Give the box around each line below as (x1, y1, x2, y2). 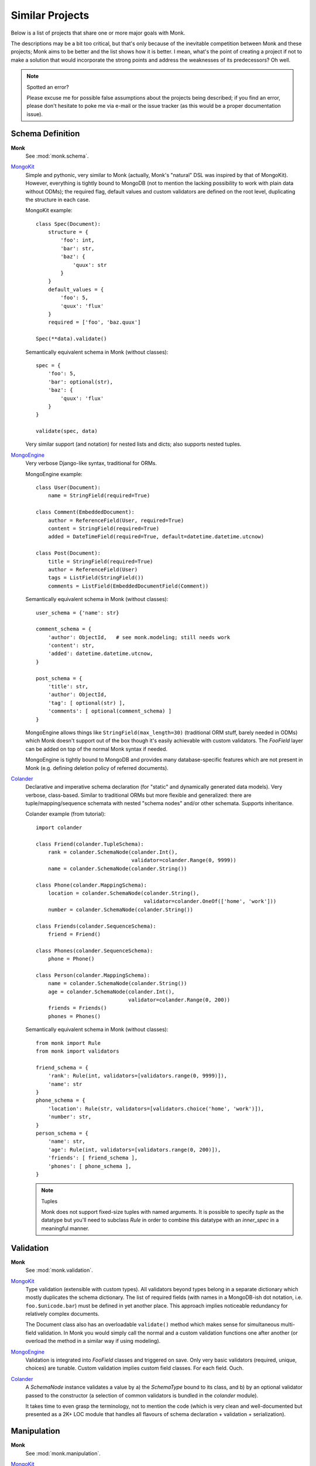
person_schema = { (36, 1129, 89, 1136)
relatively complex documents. (25, 1311, 99, 1318)
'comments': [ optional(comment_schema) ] (47, 708, 172, 715)
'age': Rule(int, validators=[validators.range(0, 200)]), (47, 1146, 221, 1153)
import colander (36, 824, 83, 831)
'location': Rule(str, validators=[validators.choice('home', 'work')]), (47, 1105, 265, 1112)
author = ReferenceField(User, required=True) (47, 517, 184, 524)
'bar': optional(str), (47, 378, 114, 385)
